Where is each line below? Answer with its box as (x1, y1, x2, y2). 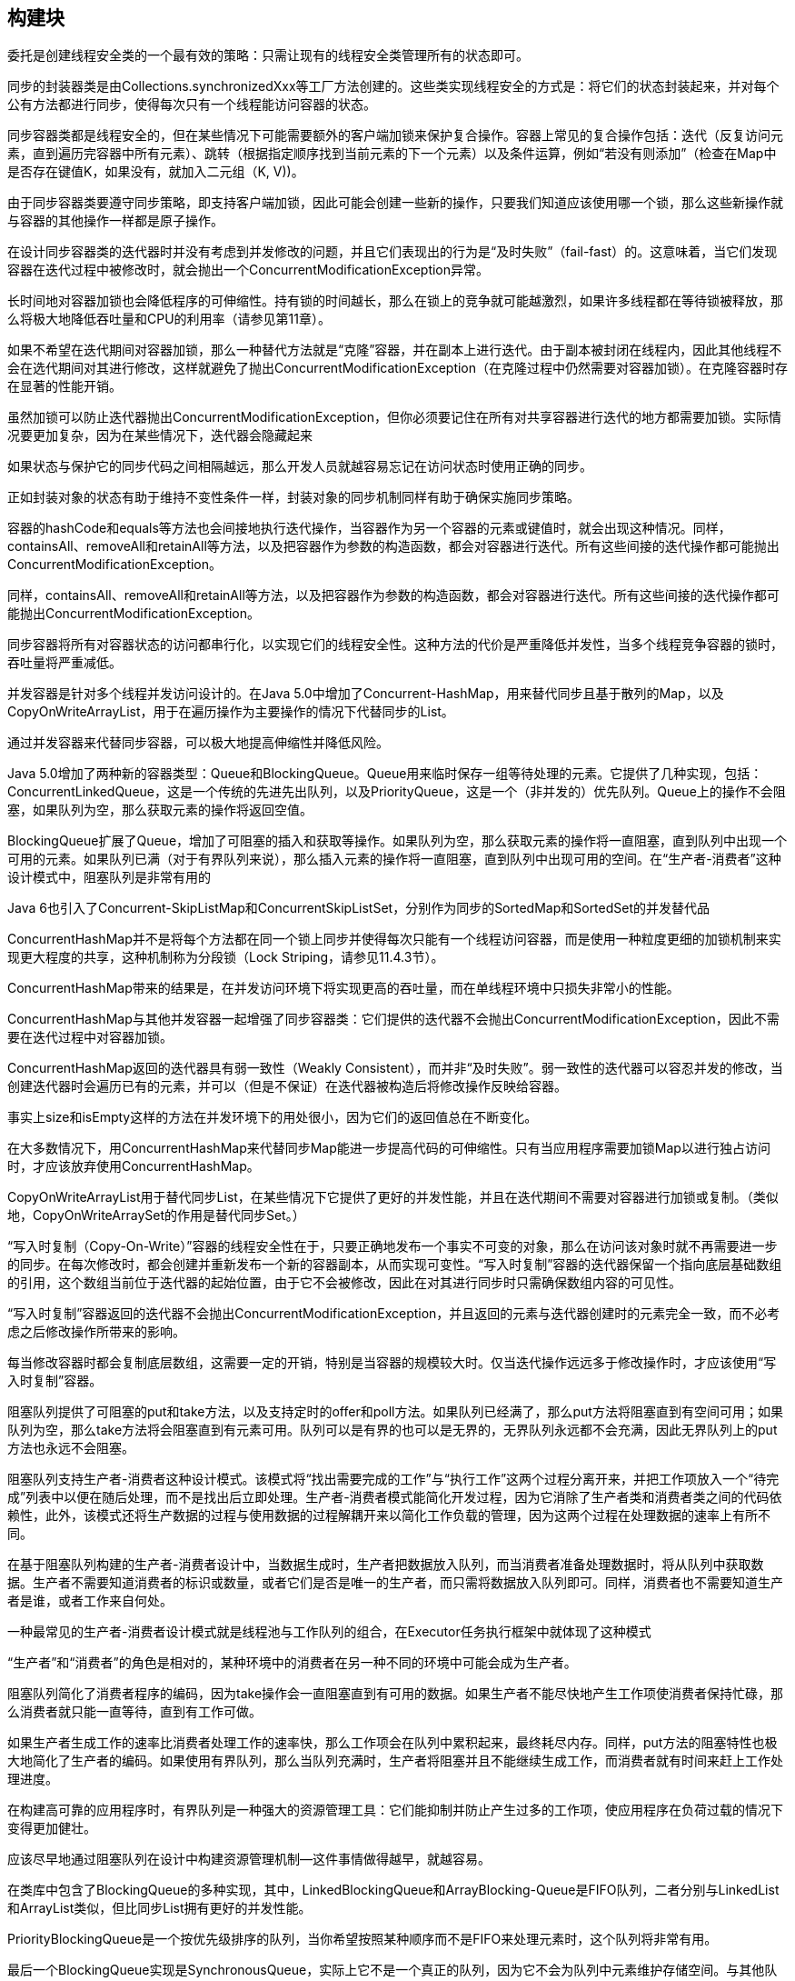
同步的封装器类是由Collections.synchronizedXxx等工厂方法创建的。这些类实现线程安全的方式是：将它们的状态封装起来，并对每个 (7, 78, 780, 95)
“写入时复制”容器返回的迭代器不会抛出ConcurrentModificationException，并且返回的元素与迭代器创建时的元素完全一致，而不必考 (7, 1306, 780, 1322)
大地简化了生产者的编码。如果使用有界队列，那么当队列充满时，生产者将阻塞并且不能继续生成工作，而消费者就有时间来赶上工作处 (7, 1753, 783, 1769)
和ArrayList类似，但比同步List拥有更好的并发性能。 (7, 1900, 312, 1916)
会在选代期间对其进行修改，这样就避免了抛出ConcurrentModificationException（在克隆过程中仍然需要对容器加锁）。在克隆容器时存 (7, 360, 789, 376)
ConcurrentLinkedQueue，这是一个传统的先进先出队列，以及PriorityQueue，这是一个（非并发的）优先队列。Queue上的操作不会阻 (7, 784, 786, 800)
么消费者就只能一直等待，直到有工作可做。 (7, 1704, 262, 1720)
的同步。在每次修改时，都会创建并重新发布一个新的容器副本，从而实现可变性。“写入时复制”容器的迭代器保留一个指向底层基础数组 (7, 1256, 782, 1273)
